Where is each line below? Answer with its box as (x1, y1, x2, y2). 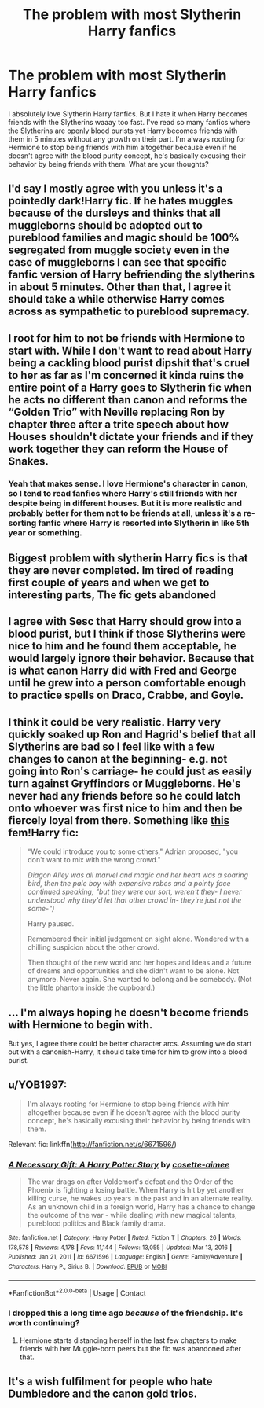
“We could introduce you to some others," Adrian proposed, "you (27, 847, 238, 856)
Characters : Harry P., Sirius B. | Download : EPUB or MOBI (8, 1263, 167, 1271)
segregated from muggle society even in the (8, 244, 230, 257)
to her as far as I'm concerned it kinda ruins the (8, 368, 244, 382)
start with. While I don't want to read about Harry (8, 344, 253, 357)
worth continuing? (8, 1318, 80, 1329)
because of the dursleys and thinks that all (8, 207, 222, 220)
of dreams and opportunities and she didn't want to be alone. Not (27, 966, 240, 976)
